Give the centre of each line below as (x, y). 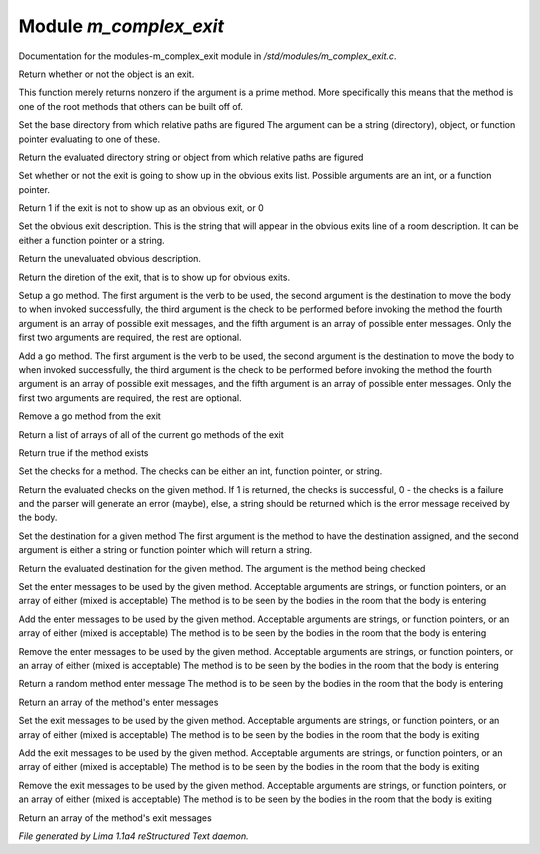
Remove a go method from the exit (90, 416)
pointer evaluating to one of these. (89, 139)
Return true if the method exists (83, 452)
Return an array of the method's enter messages (118, 702)
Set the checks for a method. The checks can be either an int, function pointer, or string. (200, 471)
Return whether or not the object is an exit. (106, 74)
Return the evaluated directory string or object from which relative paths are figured (191, 157)
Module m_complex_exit (121, 26)
